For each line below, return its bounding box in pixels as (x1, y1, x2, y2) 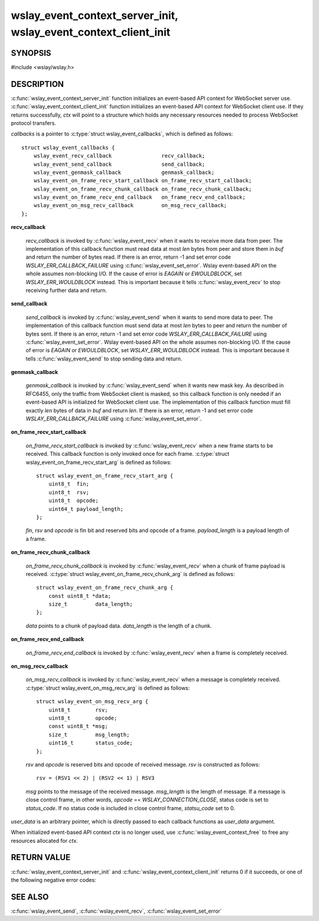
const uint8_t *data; (48, 592, 112, 599)
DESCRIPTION (11, 79, 64, 89)
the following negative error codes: (11, 876, 97, 883)
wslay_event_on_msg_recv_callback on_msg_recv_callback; (33, 202, 227, 209)
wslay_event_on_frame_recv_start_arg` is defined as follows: (25, 459, 172, 466)
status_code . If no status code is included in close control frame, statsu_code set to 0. (25, 804, 236, 811)
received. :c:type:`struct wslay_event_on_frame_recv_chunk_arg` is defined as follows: (25, 570, 235, 577)
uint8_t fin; (48, 481, 90, 488)
